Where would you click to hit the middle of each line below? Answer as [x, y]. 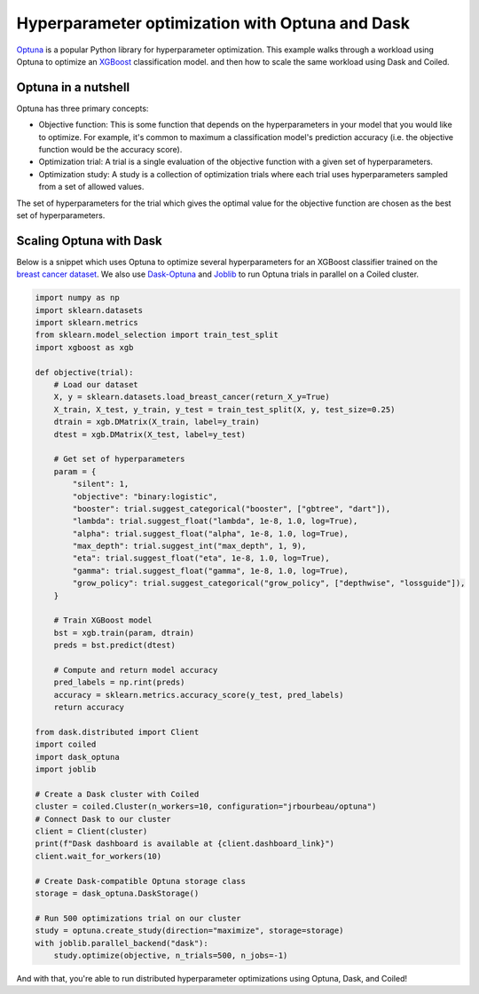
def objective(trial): [84, 372]
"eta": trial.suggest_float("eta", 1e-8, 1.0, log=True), [201, 558]
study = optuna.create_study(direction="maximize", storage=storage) [189, 931]
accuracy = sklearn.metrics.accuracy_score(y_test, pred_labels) [199, 695]
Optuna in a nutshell [73, 87]
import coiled [66, 744]
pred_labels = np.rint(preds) [119, 682]
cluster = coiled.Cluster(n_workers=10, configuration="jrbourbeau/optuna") [206, 806]
